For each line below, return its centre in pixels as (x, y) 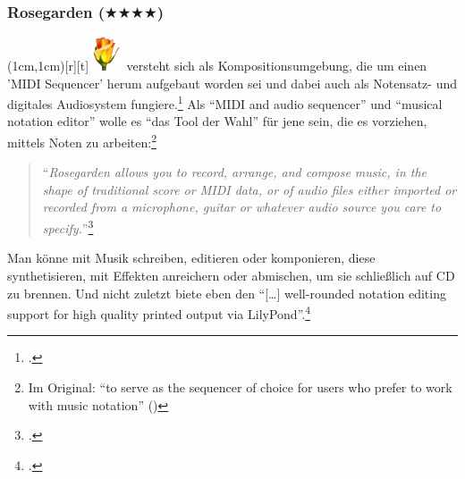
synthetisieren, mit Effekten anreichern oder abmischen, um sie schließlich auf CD (231, 275)
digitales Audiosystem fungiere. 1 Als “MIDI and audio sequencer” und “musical (225, 102)
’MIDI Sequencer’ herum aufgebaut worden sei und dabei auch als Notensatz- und (232, 83)
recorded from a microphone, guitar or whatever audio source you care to (242, 207)
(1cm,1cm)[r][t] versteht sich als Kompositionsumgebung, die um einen (217, 65)
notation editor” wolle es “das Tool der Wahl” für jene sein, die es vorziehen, (217, 121)
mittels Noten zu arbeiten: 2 (82, 141)
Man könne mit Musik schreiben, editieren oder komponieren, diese (191, 258)
